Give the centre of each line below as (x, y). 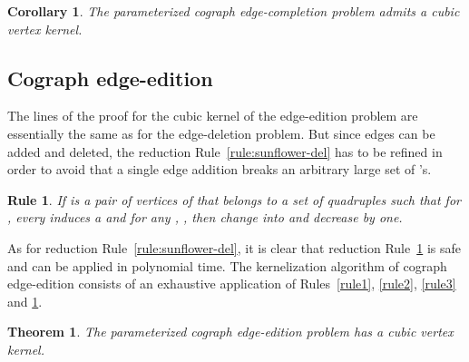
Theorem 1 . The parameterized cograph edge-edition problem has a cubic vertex (230, 332)
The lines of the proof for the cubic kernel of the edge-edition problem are (213, 116)
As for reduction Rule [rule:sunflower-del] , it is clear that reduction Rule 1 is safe (234, 247)
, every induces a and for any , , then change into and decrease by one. (205, 217)
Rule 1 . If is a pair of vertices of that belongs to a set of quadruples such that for (234, 199)
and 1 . (25, 301)
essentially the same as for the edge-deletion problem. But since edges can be (221, 133)
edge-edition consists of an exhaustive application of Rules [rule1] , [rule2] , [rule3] (232, 284)
